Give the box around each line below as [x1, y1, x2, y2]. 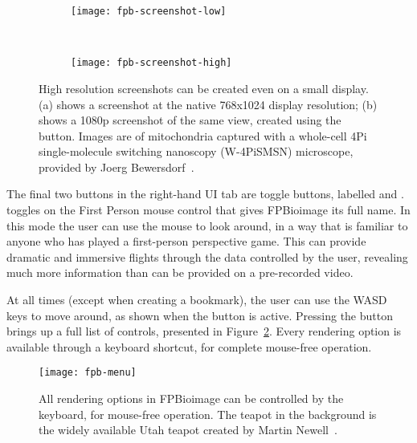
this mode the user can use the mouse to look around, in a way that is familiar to [6, 217, 408, 234]
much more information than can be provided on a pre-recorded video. [6, 264, 354, 281]
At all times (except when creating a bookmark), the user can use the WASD [6, 291, 387, 308]
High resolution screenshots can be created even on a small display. [39, 79, 369, 96]
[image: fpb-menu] [39, 367, 137, 379]
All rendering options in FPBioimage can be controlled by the [39, 390, 344, 407]
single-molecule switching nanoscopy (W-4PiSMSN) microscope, [39, 143, 354, 160]
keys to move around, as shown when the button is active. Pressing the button [6, 307, 393, 323]
